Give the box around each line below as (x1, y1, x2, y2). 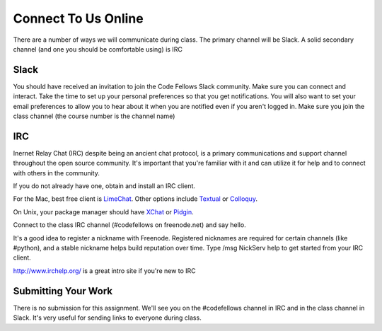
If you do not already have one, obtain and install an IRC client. (13, 182, 196, 190)
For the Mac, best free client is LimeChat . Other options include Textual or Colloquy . (13, 194, 258, 203)
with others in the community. (13, 168, 100, 177)
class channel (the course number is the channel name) (13, 112, 175, 120)
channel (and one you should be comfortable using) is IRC (13, 45, 183, 53)
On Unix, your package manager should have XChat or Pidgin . (13, 207, 194, 216)
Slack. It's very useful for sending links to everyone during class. (13, 313, 202, 322)
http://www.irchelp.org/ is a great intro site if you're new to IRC (13, 266, 196, 275)
